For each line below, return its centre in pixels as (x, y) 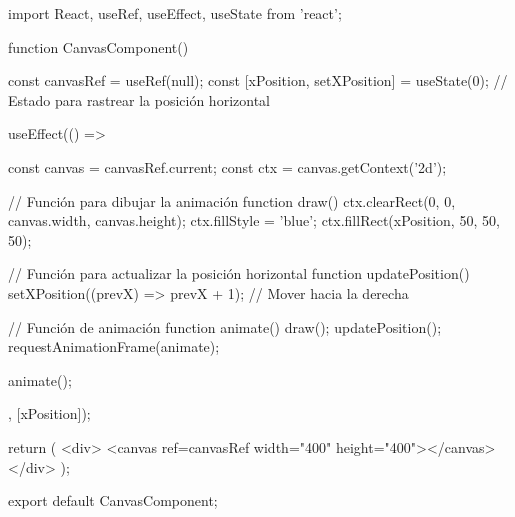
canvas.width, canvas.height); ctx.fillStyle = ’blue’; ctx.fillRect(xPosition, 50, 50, (254, 220)
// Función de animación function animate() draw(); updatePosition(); (225, 326)
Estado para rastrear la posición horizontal (139, 99)
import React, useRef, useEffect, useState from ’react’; (175, 13)
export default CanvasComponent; (113, 500)
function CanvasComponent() (98, 46)
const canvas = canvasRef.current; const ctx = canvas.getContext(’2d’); (227, 166)
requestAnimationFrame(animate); (114, 346)
